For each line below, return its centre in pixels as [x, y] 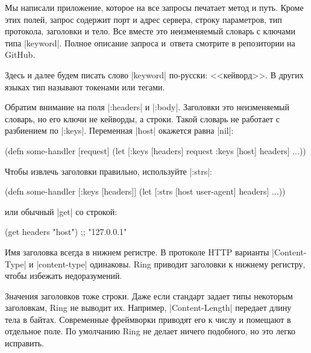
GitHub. [20, 55]
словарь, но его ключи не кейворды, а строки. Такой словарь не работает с [143, 118]
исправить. [24, 343]
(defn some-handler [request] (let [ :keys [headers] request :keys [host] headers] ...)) [155, 150]
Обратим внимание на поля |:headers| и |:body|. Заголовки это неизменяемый [147, 107]
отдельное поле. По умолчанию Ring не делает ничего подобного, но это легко [150, 331]
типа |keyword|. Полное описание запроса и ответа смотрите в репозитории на [150, 42]
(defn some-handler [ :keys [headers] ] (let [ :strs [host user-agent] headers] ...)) [145, 191]
